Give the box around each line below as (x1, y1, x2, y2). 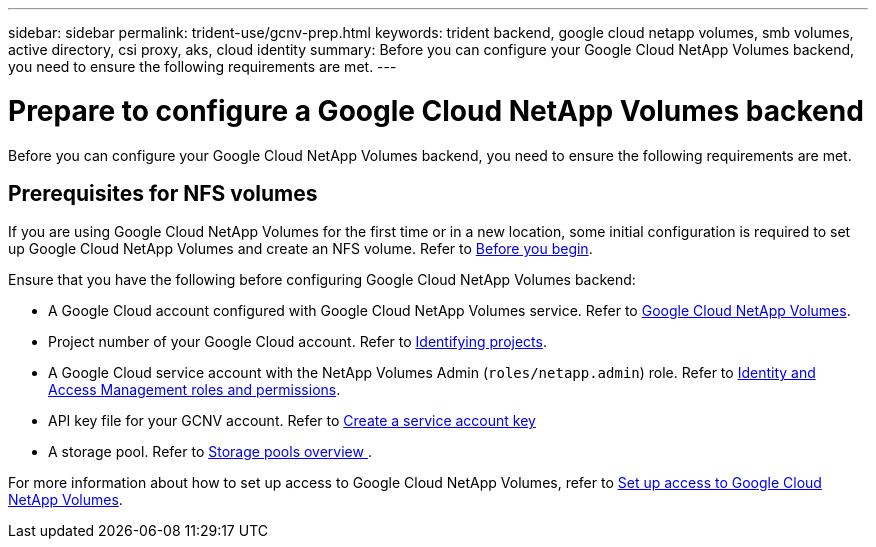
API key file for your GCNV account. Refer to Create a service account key (48, 412, 536, 430)
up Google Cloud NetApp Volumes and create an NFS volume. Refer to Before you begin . (8, 240, 593, 258)
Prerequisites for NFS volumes (8, 180, 318, 206)
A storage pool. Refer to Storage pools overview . (48, 443, 372, 461)
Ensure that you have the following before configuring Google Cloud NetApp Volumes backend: (8, 271, 636, 289)
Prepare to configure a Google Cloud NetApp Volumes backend (8, 93, 864, 128)
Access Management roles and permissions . (48, 381, 341, 399)
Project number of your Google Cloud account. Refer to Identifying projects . (48, 333, 547, 351)
